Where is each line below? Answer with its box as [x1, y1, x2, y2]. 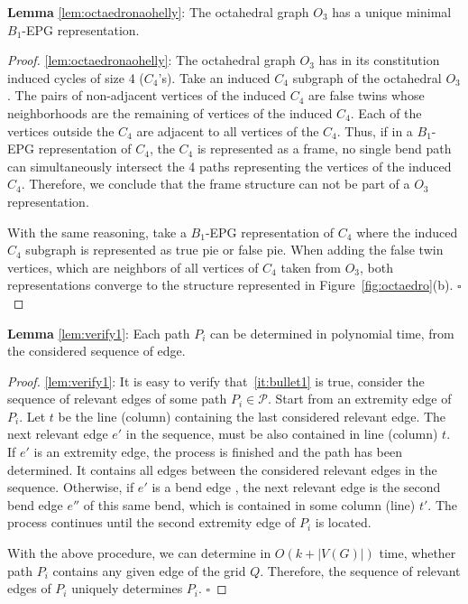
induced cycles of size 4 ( [7, 68, 144, 87]
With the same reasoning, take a [7, 222, 187, 241]
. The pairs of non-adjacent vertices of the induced [7, 86, 287, 105]
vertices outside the [7, 121, 115, 140]
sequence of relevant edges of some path [7, 389, 227, 408]
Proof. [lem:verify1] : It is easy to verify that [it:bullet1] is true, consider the [7, 371, 425, 390]
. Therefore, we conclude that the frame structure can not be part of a [21, 174, 410, 193]
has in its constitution [318, 51, 440, 70]
